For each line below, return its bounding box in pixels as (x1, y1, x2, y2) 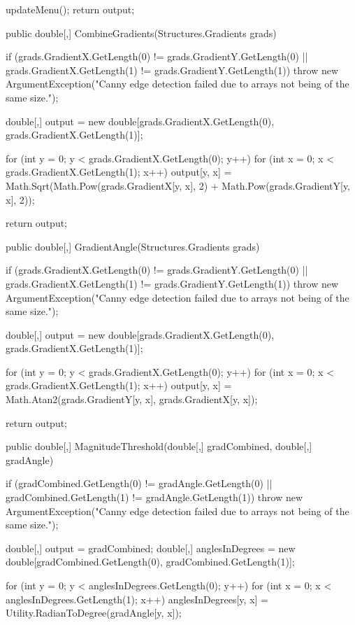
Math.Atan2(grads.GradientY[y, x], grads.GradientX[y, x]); (6, 392, 258, 407)
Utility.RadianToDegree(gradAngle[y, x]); (6, 605, 182, 620)
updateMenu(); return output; (6, 2, 135, 16)
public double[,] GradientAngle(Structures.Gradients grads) (6, 239, 260, 253)
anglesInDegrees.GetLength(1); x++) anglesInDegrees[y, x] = (6, 591, 268, 606)
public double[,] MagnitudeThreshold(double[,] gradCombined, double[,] (6, 439, 312, 454)
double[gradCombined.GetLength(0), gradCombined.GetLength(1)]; (6, 554, 295, 569)
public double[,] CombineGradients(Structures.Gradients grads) (6, 25, 277, 40)
